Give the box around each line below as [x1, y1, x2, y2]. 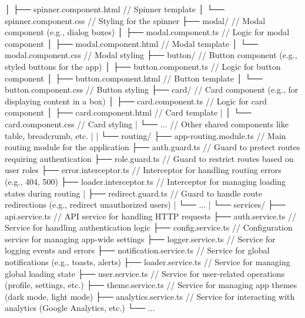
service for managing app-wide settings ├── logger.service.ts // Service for [5, 232, 276, 245]
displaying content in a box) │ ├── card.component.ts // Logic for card [5, 94, 267, 107]
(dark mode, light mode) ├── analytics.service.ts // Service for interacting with [5, 290, 295, 302]
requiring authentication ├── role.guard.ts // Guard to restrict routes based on [5, 152, 294, 164]
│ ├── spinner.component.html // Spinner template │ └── [5, 3, 224, 15]
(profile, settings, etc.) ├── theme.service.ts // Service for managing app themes [5, 279, 297, 291]
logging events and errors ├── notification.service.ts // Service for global [5, 244, 270, 256]
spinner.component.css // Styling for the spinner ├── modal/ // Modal [5, 14, 266, 26]
